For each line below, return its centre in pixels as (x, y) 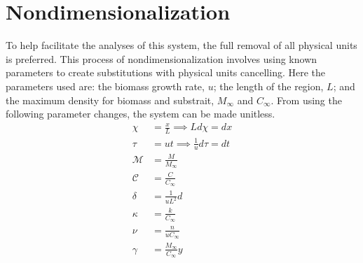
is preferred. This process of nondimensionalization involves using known (162, 58)
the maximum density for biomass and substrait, (110, 100)
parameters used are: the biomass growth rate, (105, 86)
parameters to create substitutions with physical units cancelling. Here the (165, 72)
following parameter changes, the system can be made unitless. (141, 114)
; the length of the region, (268, 86)
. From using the (306, 100)
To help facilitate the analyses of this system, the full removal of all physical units (181, 45)
